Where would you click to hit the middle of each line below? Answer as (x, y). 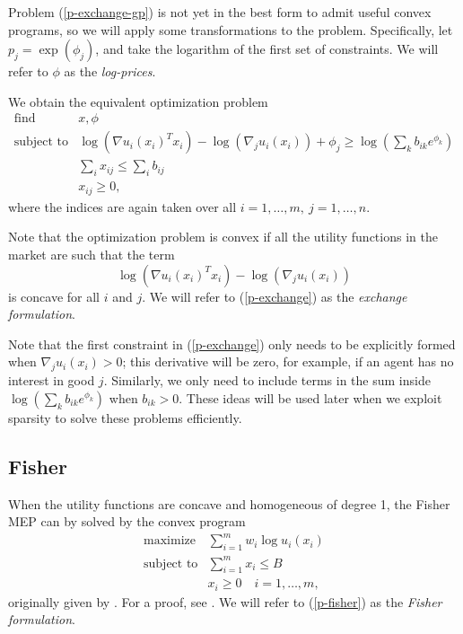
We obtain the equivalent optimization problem (138, 101)
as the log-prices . (110, 71)
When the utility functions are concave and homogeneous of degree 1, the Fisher (229, 503)
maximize (170, 541)
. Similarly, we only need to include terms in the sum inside (267, 380)
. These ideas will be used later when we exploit (310, 397)
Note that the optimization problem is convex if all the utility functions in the (223, 237)
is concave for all (54, 296)
